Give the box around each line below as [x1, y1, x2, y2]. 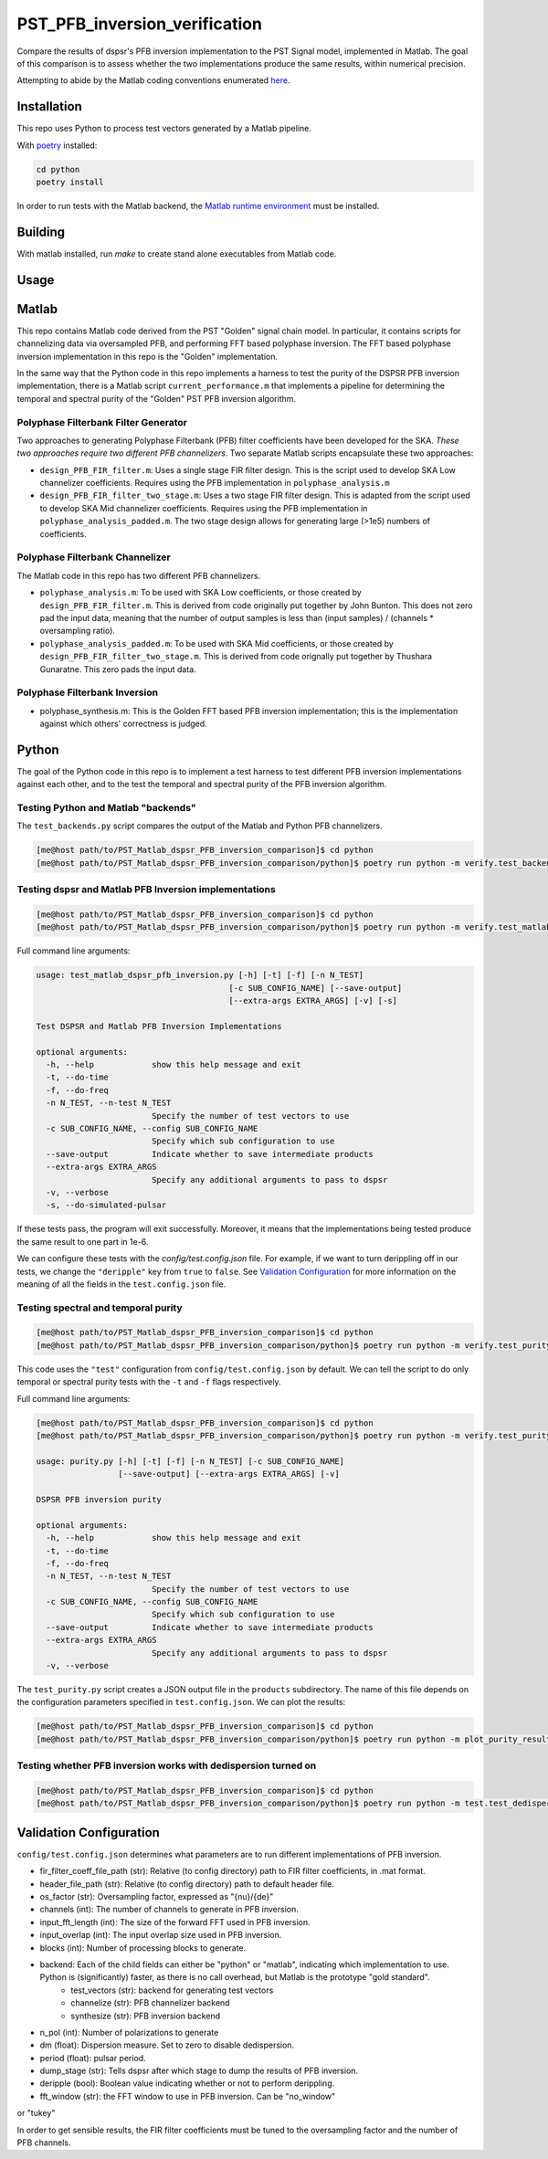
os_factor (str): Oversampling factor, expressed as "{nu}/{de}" [39, 1891, 274, 1901]
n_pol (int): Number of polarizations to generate [39, 2027, 219, 2038]
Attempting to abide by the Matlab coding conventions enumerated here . [16, 75, 291, 86]
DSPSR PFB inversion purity [36, 1494, 162, 1504]
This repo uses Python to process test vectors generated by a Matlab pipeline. [16, 123, 312, 134]
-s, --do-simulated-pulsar [46, 1200, 167, 1210]
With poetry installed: [16, 140, 98, 151]
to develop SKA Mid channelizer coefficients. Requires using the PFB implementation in [39, 502, 368, 513]
